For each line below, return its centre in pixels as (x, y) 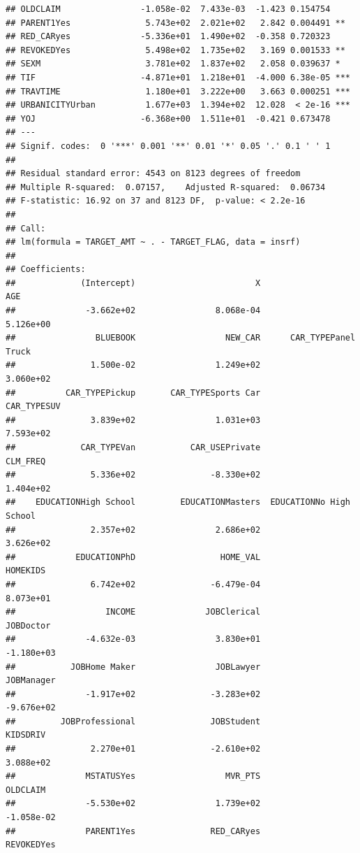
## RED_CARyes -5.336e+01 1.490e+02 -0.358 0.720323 (168, 37)
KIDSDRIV (26, 735)
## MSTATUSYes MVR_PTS (133, 776)
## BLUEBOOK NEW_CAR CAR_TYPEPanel (181, 338)
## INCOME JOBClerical (133, 612)
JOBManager (31, 681)
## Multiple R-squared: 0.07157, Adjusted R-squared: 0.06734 (166, 187)
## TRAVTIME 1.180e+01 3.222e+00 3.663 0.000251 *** (178, 91)
